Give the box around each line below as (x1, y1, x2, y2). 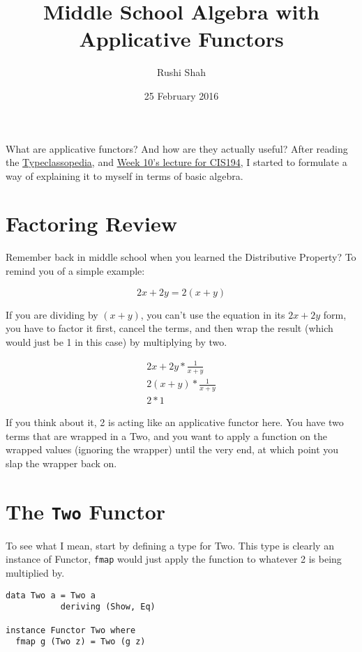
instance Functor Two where (6, 625, 136, 635)
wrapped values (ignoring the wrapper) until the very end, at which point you (6, 442, 339, 457)
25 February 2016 (144, 88, 219, 103)
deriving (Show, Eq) (60, 602, 156, 612)
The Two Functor (6, 496, 166, 525)
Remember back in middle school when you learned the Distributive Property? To (6, 250, 356, 264)
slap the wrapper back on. (6, 455, 117, 470)
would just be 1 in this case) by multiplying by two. (6, 334, 227, 349)
